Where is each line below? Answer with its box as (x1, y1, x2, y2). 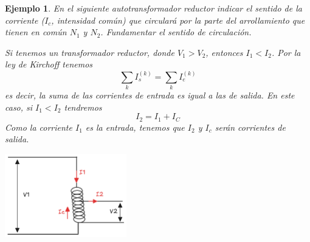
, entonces (205, 46, 243, 58)
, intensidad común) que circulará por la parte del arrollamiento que (51, 13, 305, 26)
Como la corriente (5, 120, 72, 133)
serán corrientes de (215, 120, 286, 133)
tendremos (64, 100, 102, 113)
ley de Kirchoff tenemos (5, 58, 93, 71)
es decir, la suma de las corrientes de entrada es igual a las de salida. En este (5, 89, 295, 102)
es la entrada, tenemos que (85, 120, 185, 133)
